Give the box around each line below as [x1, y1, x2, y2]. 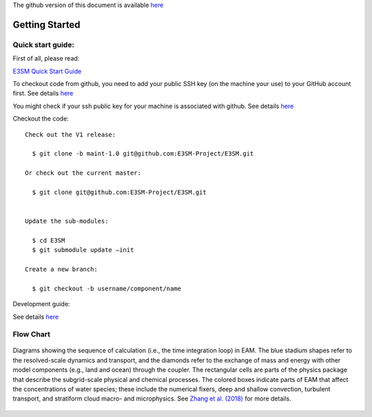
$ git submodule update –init [32, 246, 134, 254]
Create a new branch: [25, 265, 98, 273]
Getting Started [12, 19, 81, 30]
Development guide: [12, 300, 70, 308]
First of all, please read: [12, 54, 80, 63]
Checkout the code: [12, 114, 69, 123]
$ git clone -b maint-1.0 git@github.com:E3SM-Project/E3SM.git [32, 150, 254, 158]
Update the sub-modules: [25, 217, 109, 225]
